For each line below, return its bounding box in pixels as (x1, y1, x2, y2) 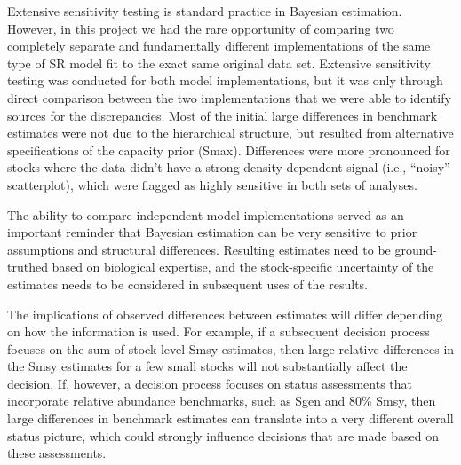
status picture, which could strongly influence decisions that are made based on (7, 426, 439, 445)
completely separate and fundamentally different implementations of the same (7, 36, 431, 55)
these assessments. (7, 444, 107, 462)
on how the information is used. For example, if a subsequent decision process (7, 322, 430, 341)
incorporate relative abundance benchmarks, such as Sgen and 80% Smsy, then (7, 391, 436, 410)
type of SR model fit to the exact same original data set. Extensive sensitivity (7, 53, 431, 72)
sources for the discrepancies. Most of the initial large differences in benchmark (7, 106, 438, 124)
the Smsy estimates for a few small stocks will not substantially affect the (7, 357, 408, 375)
